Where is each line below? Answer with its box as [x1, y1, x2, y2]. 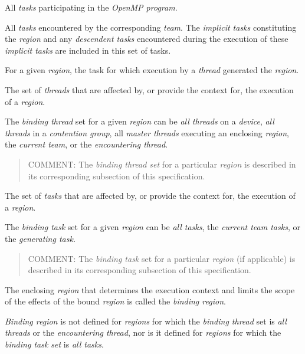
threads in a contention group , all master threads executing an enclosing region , [5, 126, 289, 139]
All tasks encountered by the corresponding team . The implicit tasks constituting [5, 21, 297, 33]
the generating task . [5, 232, 76, 244]
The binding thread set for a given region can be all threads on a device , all [5, 115, 274, 127]
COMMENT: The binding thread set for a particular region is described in [28, 158, 296, 170]
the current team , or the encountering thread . [5, 138, 168, 150]
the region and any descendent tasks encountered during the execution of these [5, 32, 288, 45]
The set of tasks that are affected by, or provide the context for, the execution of [5, 189, 296, 202]
